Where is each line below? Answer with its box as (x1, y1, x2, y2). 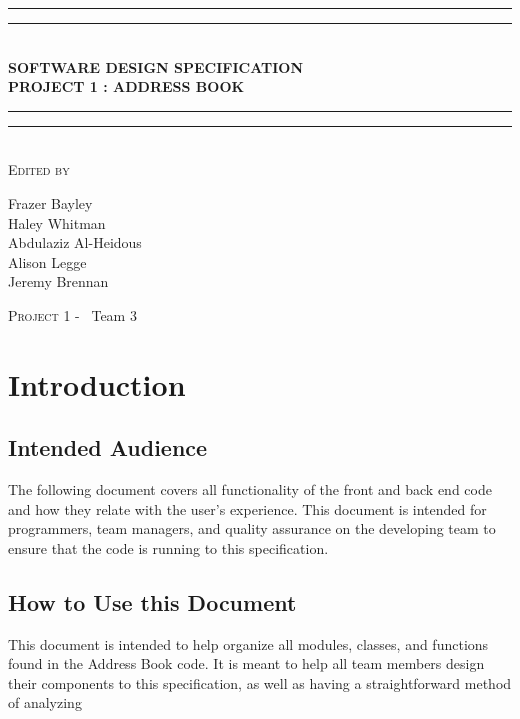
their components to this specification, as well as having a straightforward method (8, 672, 512, 693)
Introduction (8, 363, 186, 404)
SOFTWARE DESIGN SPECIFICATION (8, 56, 303, 77)
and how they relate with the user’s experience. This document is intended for (8, 498, 487, 519)
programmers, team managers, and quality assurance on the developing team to (8, 518, 496, 539)
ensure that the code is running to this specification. (8, 537, 329, 558)
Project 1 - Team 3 (8, 304, 137, 325)
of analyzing (8, 692, 82, 713)
